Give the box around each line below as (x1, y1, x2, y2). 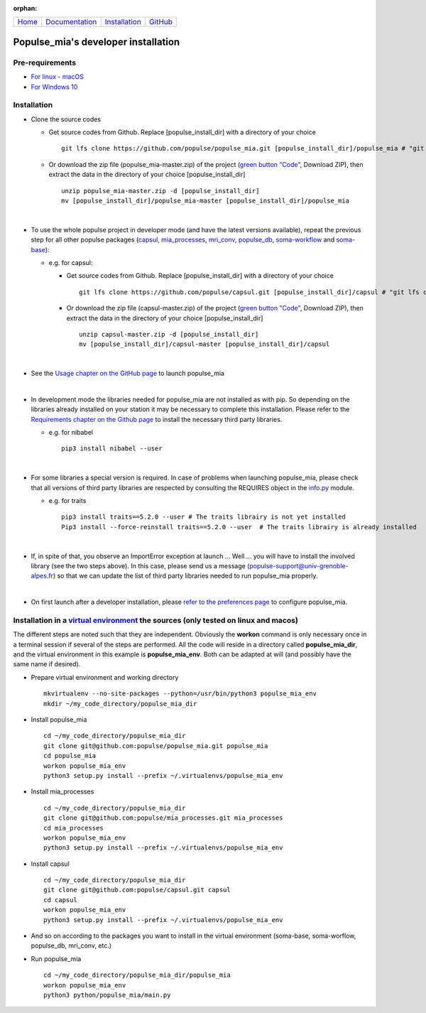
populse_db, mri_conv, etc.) (31, 941, 112, 950)
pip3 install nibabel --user (61, 445, 163, 453)
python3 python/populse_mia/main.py (43, 991, 171, 999)
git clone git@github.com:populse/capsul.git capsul (43, 886, 231, 894)
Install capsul (31, 860, 70, 868)
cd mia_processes (43, 824, 104, 832)
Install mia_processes (31, 787, 94, 796)
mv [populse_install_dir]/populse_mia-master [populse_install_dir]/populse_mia (61, 197, 350, 205)
